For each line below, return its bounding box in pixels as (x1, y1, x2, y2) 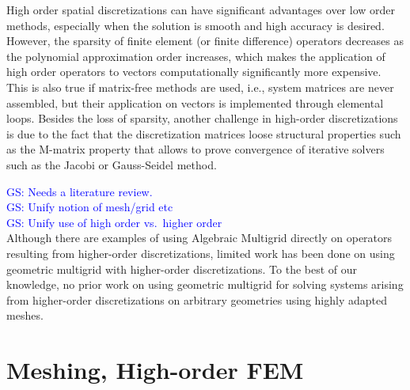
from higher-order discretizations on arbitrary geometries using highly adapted (6, 291, 387, 308)
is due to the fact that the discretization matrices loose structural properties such (6, 125, 401, 142)
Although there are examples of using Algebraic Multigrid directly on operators (6, 229, 393, 246)
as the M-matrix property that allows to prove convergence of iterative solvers (6, 141, 385, 157)
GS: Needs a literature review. (6, 183, 153, 199)
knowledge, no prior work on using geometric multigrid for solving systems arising (6, 276, 404, 293)
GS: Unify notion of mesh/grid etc (6, 199, 173, 215)
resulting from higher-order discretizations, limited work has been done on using (6, 244, 395, 261)
